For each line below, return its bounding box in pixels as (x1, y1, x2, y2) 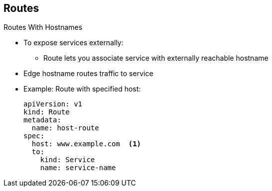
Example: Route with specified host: (23, 85, 141, 94)
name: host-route (31, 124, 99, 132)
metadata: (23, 116, 61, 124)
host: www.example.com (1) (31, 140, 141, 148)
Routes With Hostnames (3, 23, 83, 32)
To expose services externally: (23, 38, 124, 47)
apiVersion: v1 (23, 100, 83, 108)
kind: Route (23, 108, 70, 116)
